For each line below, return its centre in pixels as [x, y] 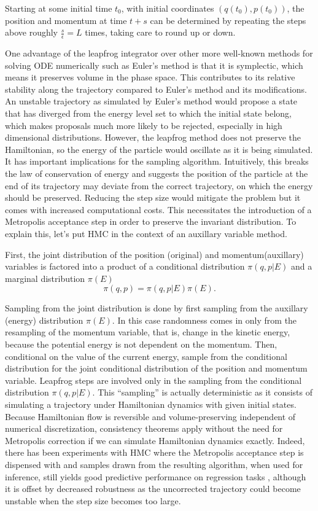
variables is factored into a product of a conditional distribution [125, 266]
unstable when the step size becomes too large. [93, 500]
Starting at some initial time [59, 8]
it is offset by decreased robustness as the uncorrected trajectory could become [153, 489]
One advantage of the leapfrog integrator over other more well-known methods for [159, 53]
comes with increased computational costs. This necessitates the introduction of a [158, 209]
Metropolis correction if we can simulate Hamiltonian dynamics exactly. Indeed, [155, 440]
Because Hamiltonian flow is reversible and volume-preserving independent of [150, 416]
